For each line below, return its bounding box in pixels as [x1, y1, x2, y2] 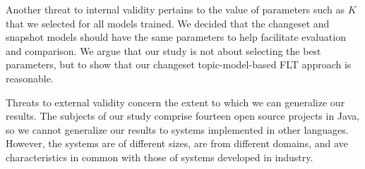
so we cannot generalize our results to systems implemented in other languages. [6, 122, 349, 137]
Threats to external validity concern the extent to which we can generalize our [6, 94, 345, 109]
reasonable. [6, 70, 54, 85]
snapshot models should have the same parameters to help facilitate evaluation [6, 30, 346, 44]
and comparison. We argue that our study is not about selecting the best [6, 43, 321, 58]
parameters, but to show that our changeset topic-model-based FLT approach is [6, 57, 352, 72]
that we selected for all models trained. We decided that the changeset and [6, 15, 330, 30]
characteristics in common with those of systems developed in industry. [6, 149, 313, 164]
